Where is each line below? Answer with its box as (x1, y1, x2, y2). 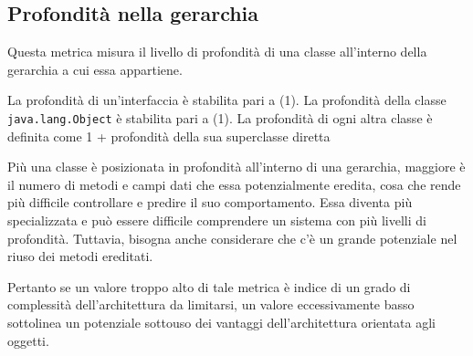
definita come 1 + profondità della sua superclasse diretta (7, 126, 331, 145)
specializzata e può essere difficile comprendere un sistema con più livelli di (7, 211, 426, 230)
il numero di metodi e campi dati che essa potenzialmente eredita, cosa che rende (7, 174, 461, 194)
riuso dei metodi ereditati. (7, 246, 153, 266)
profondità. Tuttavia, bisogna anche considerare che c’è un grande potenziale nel (7, 228, 457, 247)
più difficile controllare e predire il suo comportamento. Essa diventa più (7, 193, 413, 212)
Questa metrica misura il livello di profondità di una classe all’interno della (7, 42, 427, 61)
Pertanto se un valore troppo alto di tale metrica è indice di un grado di (7, 277, 411, 296)
